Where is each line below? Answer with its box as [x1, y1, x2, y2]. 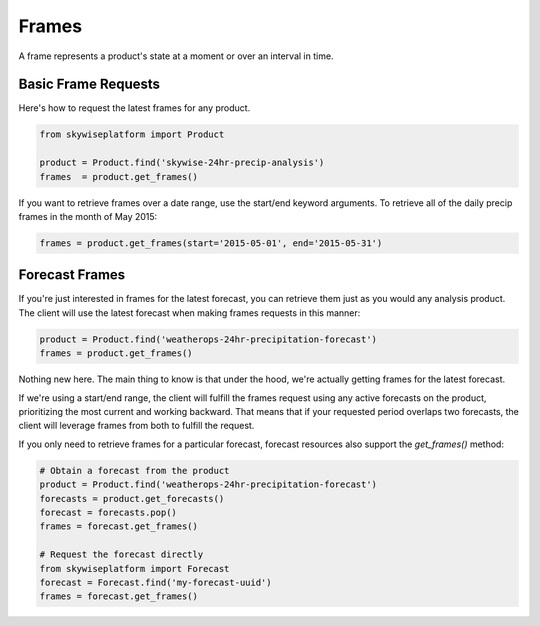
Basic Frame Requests [18, 76, 160, 93]
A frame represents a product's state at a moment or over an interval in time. [18, 50, 334, 62]
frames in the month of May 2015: [18, 210, 158, 222]
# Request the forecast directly [39, 549, 204, 560]
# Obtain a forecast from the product [39, 465, 230, 476]
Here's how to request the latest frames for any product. [18, 102, 251, 114]
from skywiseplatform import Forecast [39, 563, 230, 574]
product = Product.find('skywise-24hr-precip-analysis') [39, 157, 325, 169]
